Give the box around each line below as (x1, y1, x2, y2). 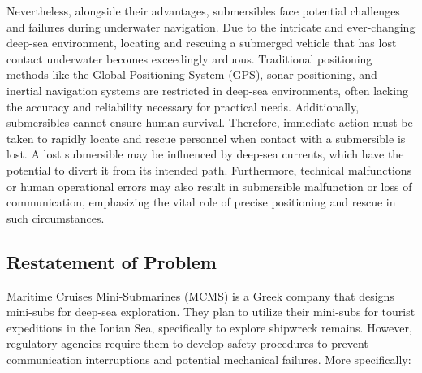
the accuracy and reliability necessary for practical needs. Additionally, (6, 98, 360, 115)
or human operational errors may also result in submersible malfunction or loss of (6, 177, 412, 194)
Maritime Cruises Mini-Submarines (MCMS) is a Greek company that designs (6, 287, 394, 304)
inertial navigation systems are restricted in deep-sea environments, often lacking (6, 81, 408, 98)
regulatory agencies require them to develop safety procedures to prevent (6, 335, 368, 352)
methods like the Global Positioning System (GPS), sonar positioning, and (6, 66, 377, 83)
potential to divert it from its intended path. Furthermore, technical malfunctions (6, 161, 412, 178)
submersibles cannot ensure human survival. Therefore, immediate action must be (6, 114, 413, 131)
